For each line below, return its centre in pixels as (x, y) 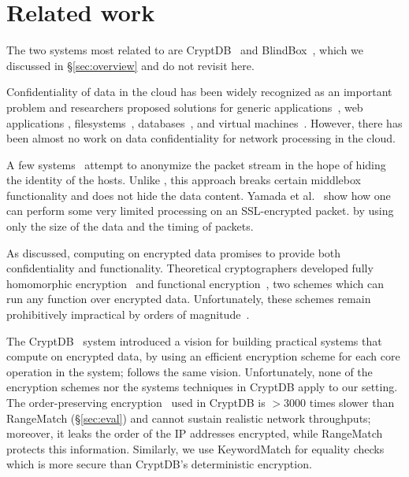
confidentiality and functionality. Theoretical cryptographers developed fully (190, 268)
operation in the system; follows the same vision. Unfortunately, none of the (190, 371)
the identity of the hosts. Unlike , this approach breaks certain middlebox (184, 180)
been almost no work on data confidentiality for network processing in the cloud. (201, 138)
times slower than (352, 402)
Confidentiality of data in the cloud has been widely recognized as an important (199, 92)
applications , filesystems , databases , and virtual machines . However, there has (204, 122)
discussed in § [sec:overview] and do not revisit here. (130, 65)
